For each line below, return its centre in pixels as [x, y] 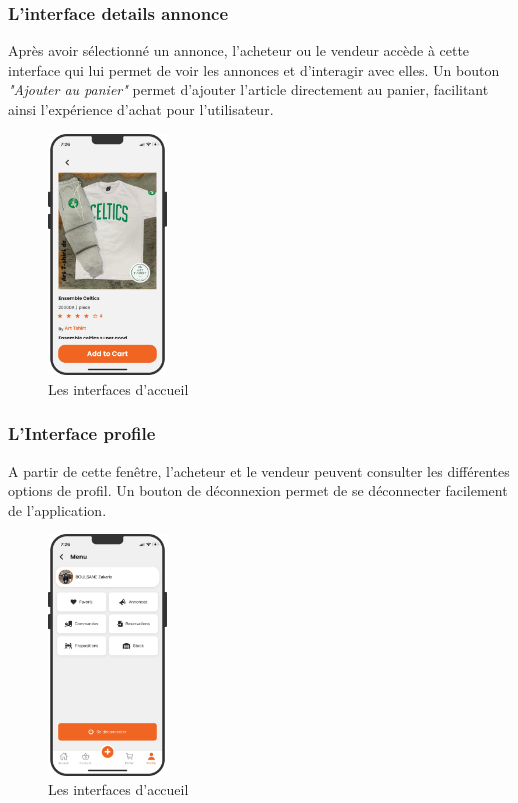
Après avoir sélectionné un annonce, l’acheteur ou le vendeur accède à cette [239, 50]
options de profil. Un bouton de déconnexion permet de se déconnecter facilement [258, 490]
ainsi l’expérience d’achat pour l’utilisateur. [141, 109]
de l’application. [57, 509]
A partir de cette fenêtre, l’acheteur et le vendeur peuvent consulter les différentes [259, 470]
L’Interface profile [82, 433]
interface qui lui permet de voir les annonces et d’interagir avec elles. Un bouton [254, 69]
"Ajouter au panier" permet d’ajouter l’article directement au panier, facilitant [248, 89]
